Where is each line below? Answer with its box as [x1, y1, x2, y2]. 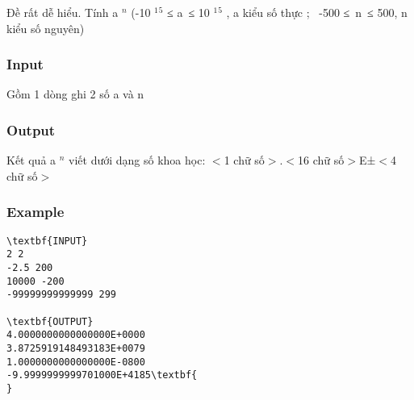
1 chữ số [224, 152, 265, 169]
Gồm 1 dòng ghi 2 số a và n [6, 85, 144, 102]
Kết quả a [6, 152, 56, 169]
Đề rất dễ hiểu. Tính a [6, 4, 119, 20]
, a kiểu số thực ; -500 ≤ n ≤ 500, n [226, 4, 408, 20]
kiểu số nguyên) [6, 19, 85, 36]
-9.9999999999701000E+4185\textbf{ [6, 369, 198, 381]
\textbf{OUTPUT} [6, 315, 94, 327]
